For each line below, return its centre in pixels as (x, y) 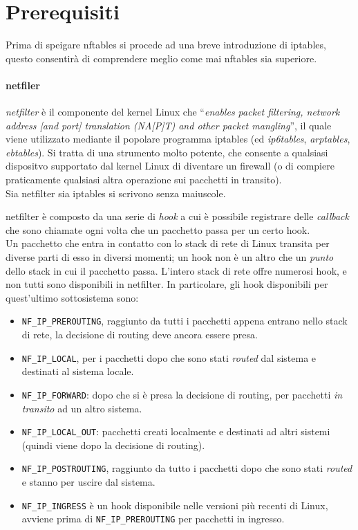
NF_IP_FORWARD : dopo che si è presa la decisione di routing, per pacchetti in (182, 394)
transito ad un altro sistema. (82, 408)
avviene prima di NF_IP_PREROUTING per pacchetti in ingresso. (153, 519)
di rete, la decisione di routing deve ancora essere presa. (140, 335)
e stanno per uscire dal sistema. (88, 482)
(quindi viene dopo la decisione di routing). (113, 445)
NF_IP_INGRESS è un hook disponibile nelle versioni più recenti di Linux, (175, 505)
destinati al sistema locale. (78, 371)
